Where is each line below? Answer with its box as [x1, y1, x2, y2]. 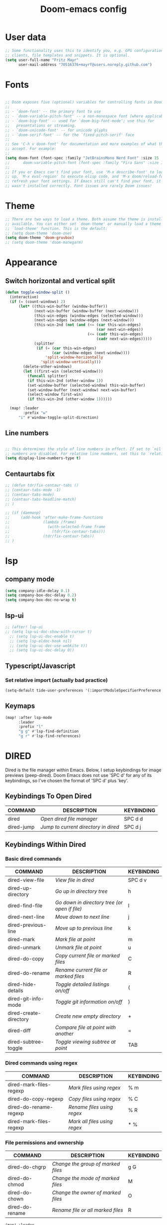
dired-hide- [7, 981, 36, 988]
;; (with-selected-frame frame [5, 525, 106, 530]
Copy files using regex [68, 1095, 121, 1102]
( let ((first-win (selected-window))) [23, 369, 103, 374]
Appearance [5, 257, 58, 268]
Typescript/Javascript [5, 661, 76, 670]
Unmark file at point [55, 944, 102, 951]
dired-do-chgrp [7, 1164, 46, 1171]
